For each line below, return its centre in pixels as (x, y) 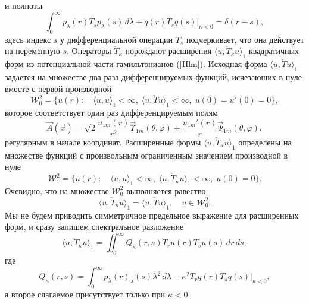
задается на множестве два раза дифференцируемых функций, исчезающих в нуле (153, 77)
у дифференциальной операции (117, 39)
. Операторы (89, 51)
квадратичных (274, 51)
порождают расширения (168, 51)
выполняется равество (166, 190)
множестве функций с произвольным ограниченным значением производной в (146, 155)
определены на (265, 142)
